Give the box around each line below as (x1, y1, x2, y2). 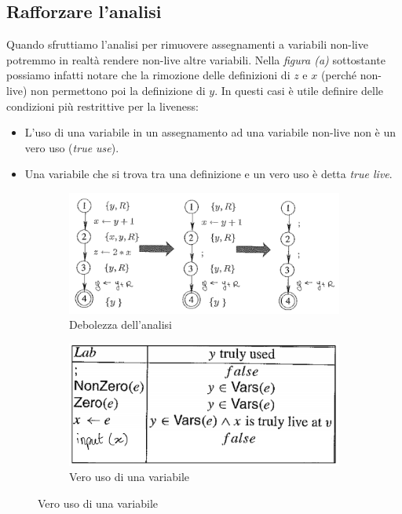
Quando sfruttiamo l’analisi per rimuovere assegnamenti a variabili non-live (6, 36, 368, 53)
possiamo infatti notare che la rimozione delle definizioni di (6, 67, 291, 83)
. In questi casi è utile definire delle (214, 82, 384, 98)
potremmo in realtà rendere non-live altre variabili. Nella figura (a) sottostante (6, 51, 386, 67)
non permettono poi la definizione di (31, 82, 206, 98)
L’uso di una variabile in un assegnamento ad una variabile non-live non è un (24, 124, 397, 140)
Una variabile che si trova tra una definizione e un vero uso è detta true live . (24, 166, 393, 182)
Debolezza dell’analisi (69, 316, 172, 333)
